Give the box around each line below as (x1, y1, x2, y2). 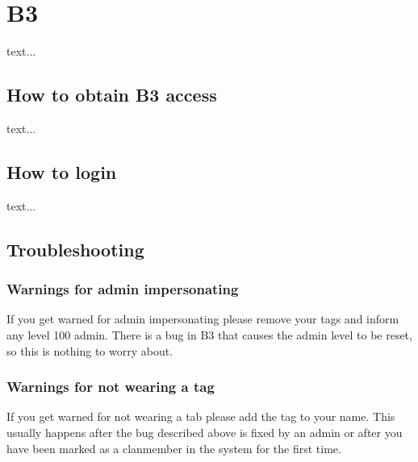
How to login (6, 159, 117, 184)
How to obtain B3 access (6, 82, 217, 107)
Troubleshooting (6, 236, 144, 261)
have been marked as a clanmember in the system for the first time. (6, 439, 341, 456)
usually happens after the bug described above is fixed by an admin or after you (6, 423, 403, 440)
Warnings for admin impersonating (6, 279, 239, 299)
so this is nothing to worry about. (6, 342, 173, 359)
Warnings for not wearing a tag (6, 377, 215, 397)
